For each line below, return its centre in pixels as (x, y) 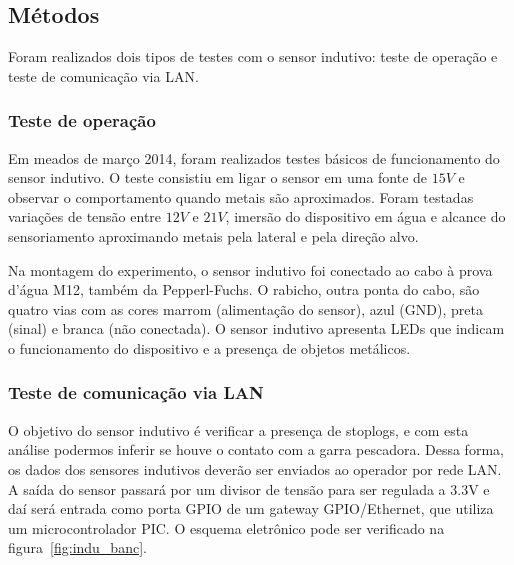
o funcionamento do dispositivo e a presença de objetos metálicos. (209, 347)
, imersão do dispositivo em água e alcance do (365, 216)
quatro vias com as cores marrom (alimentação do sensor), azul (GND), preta (245, 308)
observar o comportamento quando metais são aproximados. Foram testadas (241, 196)
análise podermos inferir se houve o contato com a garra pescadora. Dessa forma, (256, 449)
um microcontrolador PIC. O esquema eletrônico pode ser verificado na (226, 527)
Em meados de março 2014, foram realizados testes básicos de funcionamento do (254, 157)
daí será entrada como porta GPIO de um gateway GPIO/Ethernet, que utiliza (251, 508)
